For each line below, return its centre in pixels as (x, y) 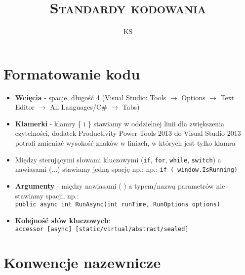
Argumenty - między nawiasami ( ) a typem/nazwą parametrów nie (120, 185)
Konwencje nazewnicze (82, 262)
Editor (25, 107)
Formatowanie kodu (72, 73)
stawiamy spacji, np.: (47, 195)
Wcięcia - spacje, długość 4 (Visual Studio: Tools (91, 97)
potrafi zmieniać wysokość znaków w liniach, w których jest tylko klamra (125, 143)
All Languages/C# (79, 107)
